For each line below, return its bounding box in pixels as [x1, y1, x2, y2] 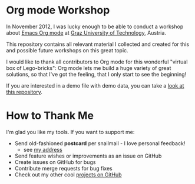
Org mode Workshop [6, 4, 110, 17]
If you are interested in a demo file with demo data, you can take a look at [6, 82, 184, 89]
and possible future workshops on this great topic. [6, 46, 128, 53]
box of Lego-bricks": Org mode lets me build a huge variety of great [6, 64, 171, 71]
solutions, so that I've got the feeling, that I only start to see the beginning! [6, 71, 187, 78]
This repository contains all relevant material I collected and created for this [6, 41, 190, 48]
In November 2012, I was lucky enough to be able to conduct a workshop [6, 23, 184, 30]
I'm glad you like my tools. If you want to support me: [6, 128, 135, 135]
